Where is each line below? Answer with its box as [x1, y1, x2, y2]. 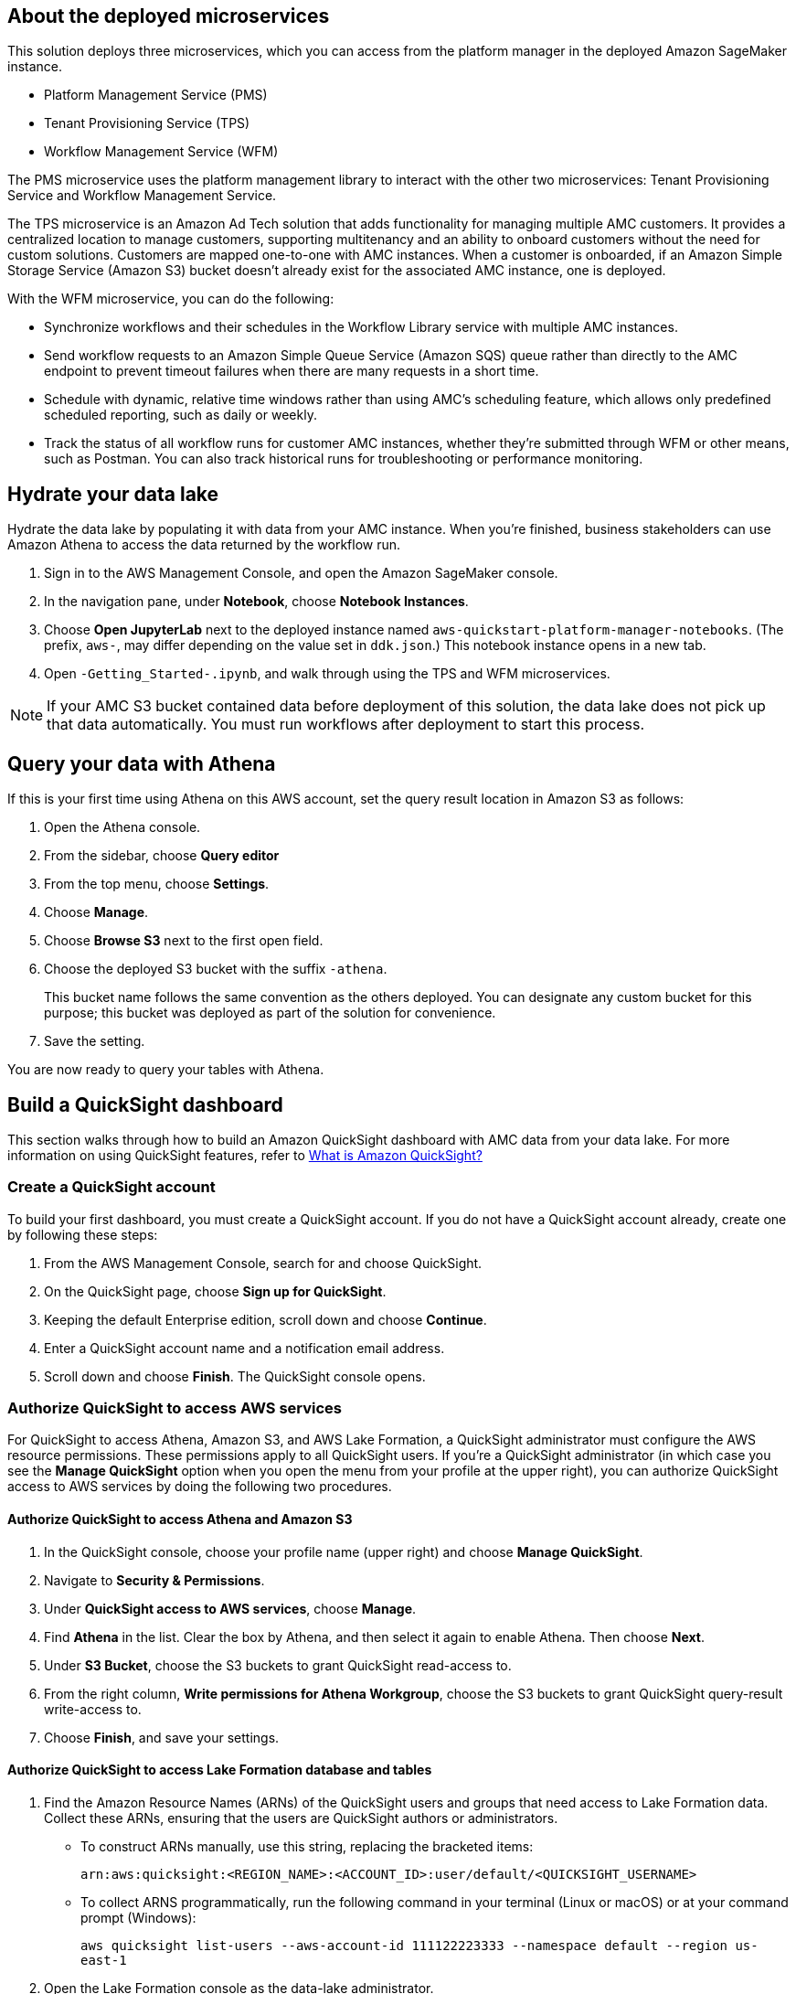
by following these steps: [7, 1226, 158, 1242]
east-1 [80, 1952, 127, 1967]
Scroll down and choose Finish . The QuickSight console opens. [44, 1368, 426, 1384]
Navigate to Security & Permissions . [44, 1572, 265, 1588]
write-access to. [44, 1701, 142, 1717]
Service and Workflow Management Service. [7, 187, 277, 204]
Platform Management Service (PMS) [44, 87, 268, 103]
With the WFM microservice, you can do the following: [7, 291, 334, 307]
